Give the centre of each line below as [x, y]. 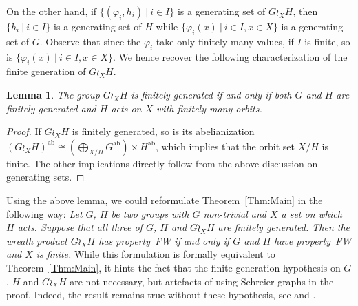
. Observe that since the [90, 41]
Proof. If [24, 131]
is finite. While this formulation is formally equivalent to [156, 254]
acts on [126, 108]
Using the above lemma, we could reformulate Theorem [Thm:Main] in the [165, 200]
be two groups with [150, 213]
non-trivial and [235, 213]
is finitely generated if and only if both [211, 94]
